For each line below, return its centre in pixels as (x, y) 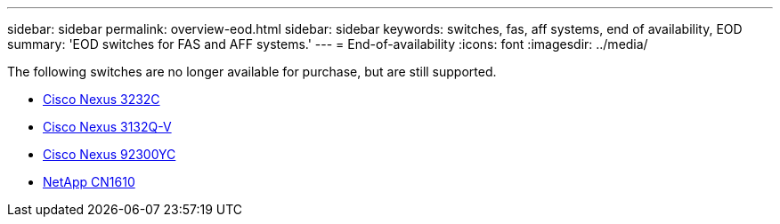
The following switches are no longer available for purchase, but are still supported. (252, 72)
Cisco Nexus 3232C (102, 99)
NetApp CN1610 (89, 182)
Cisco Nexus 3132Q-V (107, 127)
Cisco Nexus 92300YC (110, 154)
